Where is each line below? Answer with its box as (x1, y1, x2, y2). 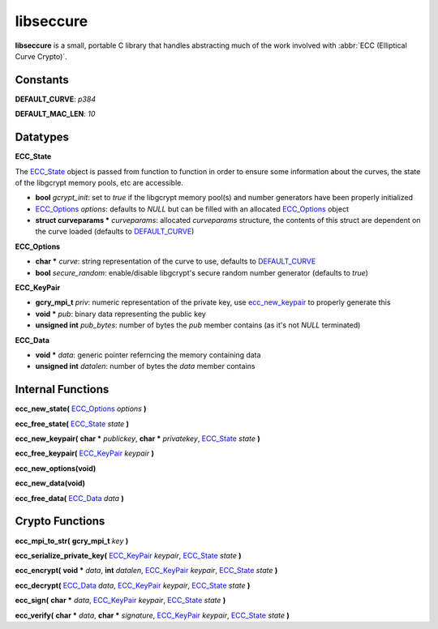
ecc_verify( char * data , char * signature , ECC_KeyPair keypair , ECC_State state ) (15, 610, 290, 620)
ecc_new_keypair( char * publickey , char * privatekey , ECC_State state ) (15, 434, 261, 443)
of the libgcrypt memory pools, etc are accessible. (15, 178, 184, 187)
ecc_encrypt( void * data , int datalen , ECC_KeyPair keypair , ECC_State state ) (15, 566, 278, 576)
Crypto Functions (15, 515, 105, 528)
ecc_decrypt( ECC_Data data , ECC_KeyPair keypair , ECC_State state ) (15, 580, 251, 590)
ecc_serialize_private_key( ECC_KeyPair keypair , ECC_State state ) (15, 550, 242, 560)
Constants (15, 73, 69, 87)
